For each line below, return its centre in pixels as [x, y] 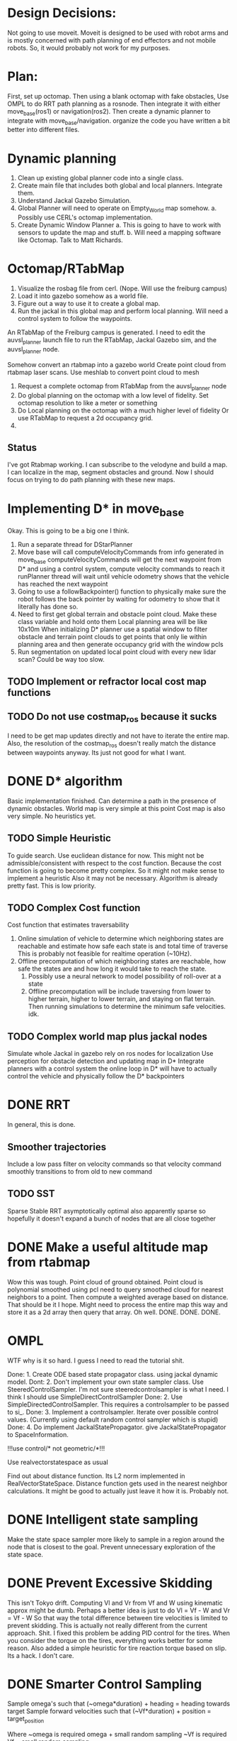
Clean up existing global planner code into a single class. [100, 178]
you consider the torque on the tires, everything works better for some [110, 1640]
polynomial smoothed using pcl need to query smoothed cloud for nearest [116, 1289]
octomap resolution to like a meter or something [87, 403]
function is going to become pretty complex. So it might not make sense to [116, 870]
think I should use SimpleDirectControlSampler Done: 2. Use [95, 1397]
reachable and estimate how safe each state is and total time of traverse [123, 946]
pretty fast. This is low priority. [52, 885]
